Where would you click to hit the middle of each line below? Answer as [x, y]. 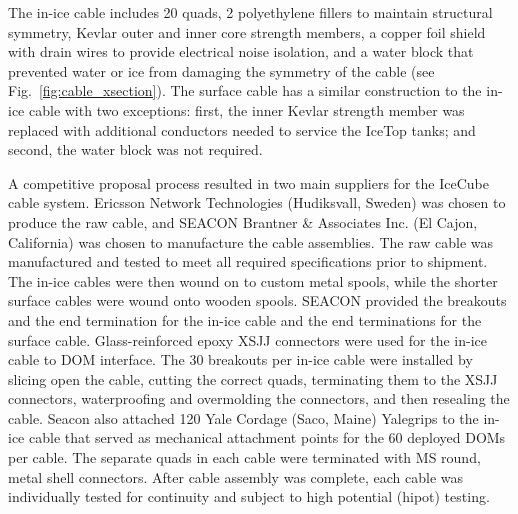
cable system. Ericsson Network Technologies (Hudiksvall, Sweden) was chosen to [257, 202]
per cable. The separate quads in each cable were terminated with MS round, [244, 457]
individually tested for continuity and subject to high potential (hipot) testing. [249, 496]
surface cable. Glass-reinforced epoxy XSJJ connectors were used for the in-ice [248, 339]
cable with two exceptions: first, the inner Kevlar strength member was [246, 109]
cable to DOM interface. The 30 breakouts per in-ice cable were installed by [240, 359]
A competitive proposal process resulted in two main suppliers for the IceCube [248, 182]
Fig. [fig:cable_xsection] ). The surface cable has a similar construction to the [245, 90]
